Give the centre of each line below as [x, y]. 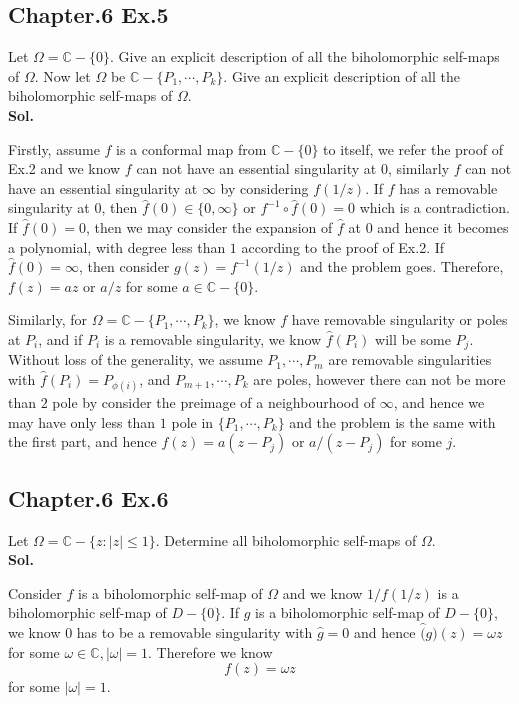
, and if [60, 338]
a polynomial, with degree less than [117, 246]
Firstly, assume [54, 148]
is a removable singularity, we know [213, 338]
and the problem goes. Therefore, [402, 266]
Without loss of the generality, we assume [135, 359]
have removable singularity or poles [399, 319]
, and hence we [439, 402]
